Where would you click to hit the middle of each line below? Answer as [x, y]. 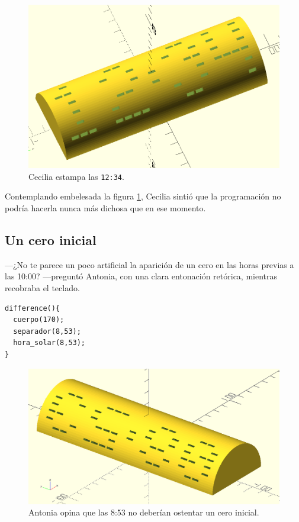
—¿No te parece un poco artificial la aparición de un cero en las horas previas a [149, 264]
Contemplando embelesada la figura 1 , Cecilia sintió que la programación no [143, 196]
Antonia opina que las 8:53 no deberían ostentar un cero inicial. [144, 512]
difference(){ [33, 308]
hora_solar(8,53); [49, 343]
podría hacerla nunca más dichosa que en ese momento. [105, 208]
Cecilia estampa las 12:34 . [76, 176]
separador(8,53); [47, 331]
